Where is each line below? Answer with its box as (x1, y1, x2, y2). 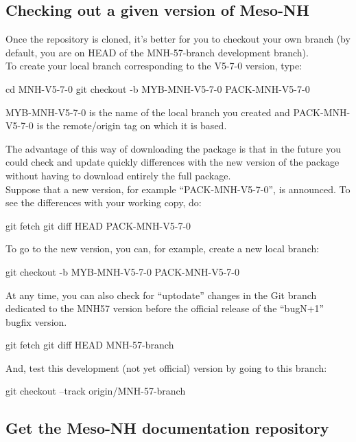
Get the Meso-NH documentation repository (5, 417, 329, 439)
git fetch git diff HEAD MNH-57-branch (5, 338, 174, 352)
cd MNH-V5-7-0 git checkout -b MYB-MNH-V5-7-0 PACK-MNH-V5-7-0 (5, 81, 310, 96)
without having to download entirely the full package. (5, 168, 231, 182)
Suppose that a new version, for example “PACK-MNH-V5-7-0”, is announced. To (5, 181, 351, 196)
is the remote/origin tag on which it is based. (36, 118, 227, 133)
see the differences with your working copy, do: (5, 195, 202, 210)
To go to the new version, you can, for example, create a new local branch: (5, 241, 320, 256)
